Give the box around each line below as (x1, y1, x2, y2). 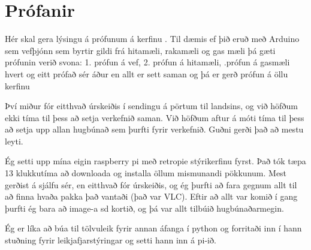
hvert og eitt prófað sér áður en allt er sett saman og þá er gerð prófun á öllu (5, 67, 288, 80)
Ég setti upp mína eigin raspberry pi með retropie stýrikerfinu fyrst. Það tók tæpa (5, 155, 306, 167)
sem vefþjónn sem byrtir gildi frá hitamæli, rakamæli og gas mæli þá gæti (5, 44, 276, 56)
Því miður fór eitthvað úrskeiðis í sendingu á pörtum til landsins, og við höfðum (5, 100, 298, 112)
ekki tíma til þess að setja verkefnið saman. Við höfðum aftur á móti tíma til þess (5, 111, 304, 124)
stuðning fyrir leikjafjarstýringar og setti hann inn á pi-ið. (5, 234, 216, 246)
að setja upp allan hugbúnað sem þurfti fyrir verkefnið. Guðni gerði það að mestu (5, 123, 304, 135)
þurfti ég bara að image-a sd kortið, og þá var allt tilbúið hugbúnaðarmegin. (5, 201, 284, 214)
